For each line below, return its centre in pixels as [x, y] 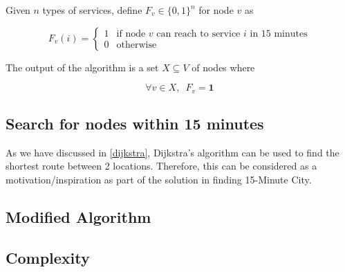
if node [131, 34]
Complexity [48, 257]
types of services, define [92, 10]
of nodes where [223, 67]
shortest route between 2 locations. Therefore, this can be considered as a [161, 166]
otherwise [137, 45]
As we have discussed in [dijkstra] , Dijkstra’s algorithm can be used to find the [172, 152]
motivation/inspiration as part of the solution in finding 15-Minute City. [159, 180]
